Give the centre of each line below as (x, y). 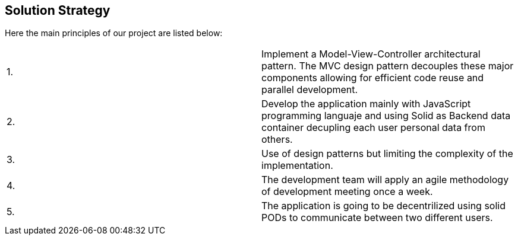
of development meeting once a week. (347, 192)
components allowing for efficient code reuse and (373, 78)
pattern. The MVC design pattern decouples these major (388, 66)
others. (277, 140)
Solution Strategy (58, 10)
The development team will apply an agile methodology (385, 180)
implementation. (297, 166)
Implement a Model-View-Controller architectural (371, 54)
